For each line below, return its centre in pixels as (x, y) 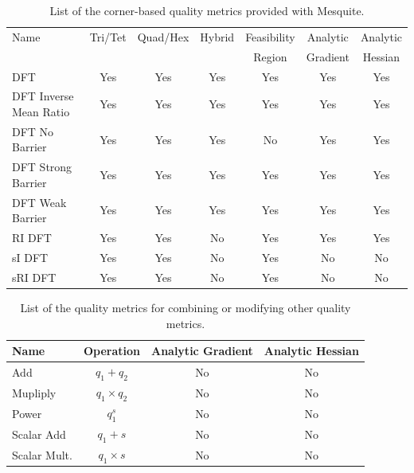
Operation (111, 351)
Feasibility (270, 36)
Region (270, 56)
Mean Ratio (41, 111)
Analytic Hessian (311, 351)
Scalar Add (39, 434)
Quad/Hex (163, 36)
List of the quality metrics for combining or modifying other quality (186, 307)
